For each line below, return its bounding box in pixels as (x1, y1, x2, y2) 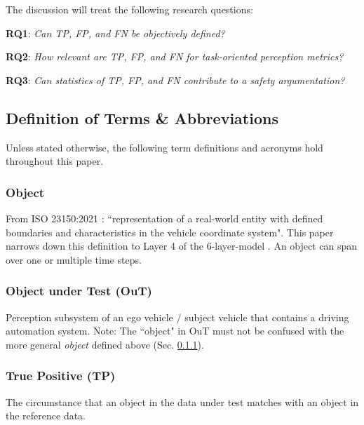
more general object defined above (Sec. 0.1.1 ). (6, 337, 204, 351)
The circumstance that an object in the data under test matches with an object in (6, 394, 359, 409)
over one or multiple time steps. (6, 252, 142, 267)
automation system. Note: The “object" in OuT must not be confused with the (6, 323, 344, 338)
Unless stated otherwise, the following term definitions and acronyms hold (6, 140, 323, 154)
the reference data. (6, 408, 86, 423)
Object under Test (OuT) (6, 282, 152, 299)
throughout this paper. (6, 154, 104, 168)
